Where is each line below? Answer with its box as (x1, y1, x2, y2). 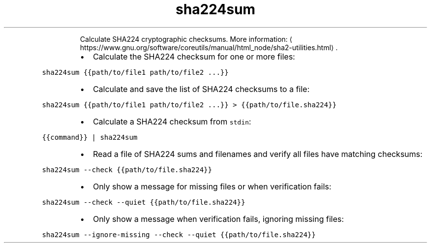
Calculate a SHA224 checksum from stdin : (92, 116, 251, 126)
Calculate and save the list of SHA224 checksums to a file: (92, 84, 309, 94)
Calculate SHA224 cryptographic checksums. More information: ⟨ (80, 34, 292, 43)
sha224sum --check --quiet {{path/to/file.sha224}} (42, 198, 246, 206)
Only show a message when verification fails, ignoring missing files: (92, 214, 344, 224)
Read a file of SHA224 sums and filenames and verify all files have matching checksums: (92, 149, 423, 159)
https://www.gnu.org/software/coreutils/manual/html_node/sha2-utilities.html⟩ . (80, 43, 338, 52)
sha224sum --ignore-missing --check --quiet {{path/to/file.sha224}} (42, 230, 316, 239)
